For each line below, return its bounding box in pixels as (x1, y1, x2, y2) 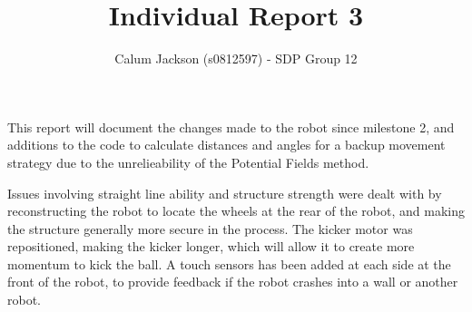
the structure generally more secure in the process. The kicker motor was (7, 219, 413, 238)
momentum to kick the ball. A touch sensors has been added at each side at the (7, 254, 451, 273)
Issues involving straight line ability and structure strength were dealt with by (7, 183, 442, 202)
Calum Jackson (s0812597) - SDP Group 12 (114, 49, 358, 68)
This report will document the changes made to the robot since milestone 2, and (7, 117, 455, 136)
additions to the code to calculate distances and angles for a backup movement (7, 135, 446, 154)
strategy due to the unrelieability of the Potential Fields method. (7, 152, 369, 171)
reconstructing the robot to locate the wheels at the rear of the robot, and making (7, 201, 465, 220)
